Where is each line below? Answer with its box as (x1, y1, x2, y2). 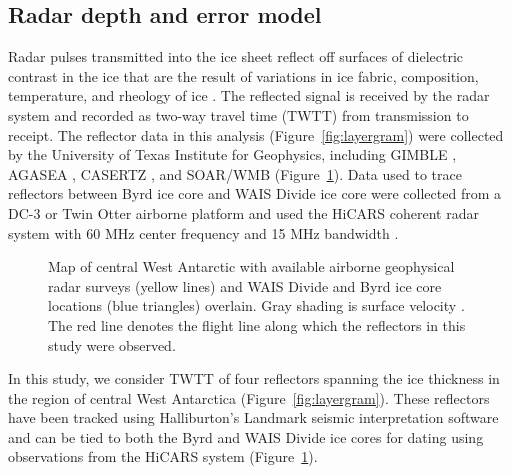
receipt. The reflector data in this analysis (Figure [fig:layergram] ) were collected (8, 124, 504, 145)
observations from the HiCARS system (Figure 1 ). (8, 446, 318, 467)
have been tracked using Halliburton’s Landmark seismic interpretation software (8, 407, 499, 428)
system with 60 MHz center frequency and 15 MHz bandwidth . (8, 222, 399, 243)
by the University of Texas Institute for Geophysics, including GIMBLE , (8, 144, 457, 165)
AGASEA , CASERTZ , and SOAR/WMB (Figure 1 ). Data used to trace (8, 163, 462, 184)
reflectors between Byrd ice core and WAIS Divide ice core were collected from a (8, 183, 501, 204)
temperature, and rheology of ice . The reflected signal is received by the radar (8, 85, 490, 106)
